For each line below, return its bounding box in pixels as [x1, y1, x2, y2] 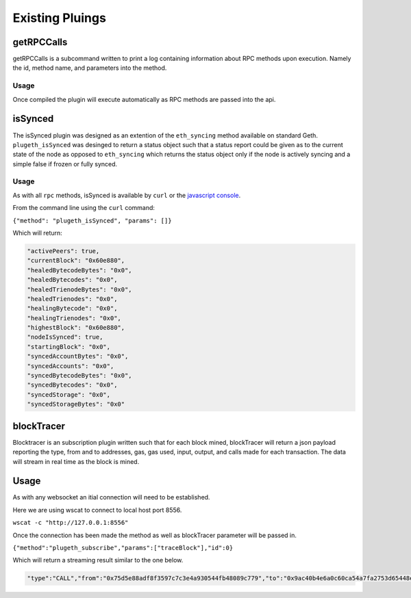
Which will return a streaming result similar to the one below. [12, 556, 184, 564]
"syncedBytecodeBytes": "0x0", [27, 372, 133, 380]
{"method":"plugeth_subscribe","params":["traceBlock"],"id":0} [12, 544, 234, 551]
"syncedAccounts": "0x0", [27, 362, 114, 369]
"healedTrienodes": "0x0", [27, 295, 118, 302]
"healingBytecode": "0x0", [27, 304, 118, 313]
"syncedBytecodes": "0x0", [27, 381, 118, 389]
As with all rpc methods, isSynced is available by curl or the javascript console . [12, 191, 241, 199]
